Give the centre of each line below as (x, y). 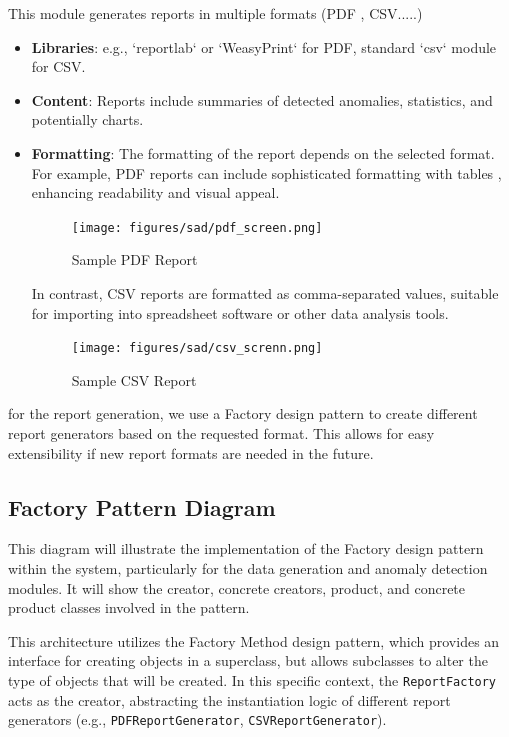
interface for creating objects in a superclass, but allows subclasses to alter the (248, 660)
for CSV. (58, 66)
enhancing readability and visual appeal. (155, 192)
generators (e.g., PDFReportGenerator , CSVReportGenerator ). (197, 719)
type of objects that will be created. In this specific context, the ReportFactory (252, 679)
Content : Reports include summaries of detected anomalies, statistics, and (262, 99)
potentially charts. (87, 119)
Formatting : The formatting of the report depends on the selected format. (263, 152)
